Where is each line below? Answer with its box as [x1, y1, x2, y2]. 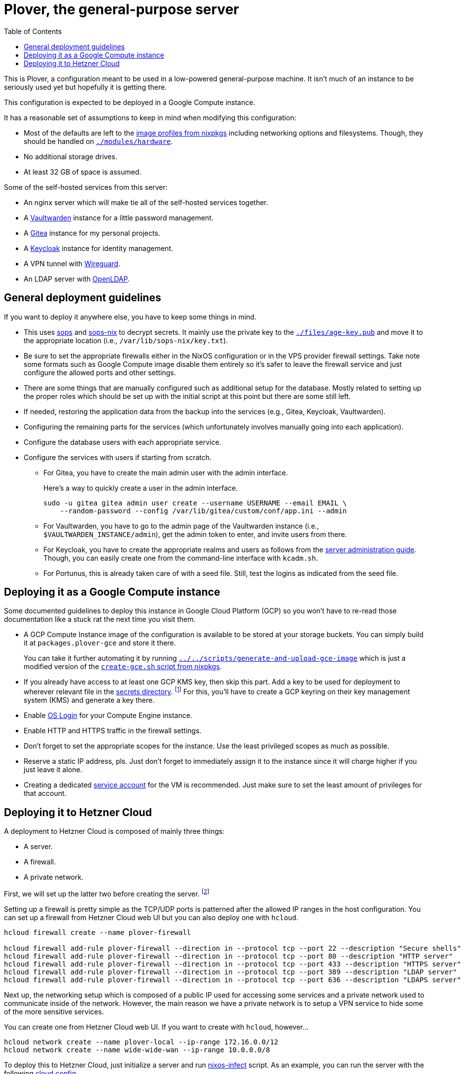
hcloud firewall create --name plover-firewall [4, 928, 191, 936]
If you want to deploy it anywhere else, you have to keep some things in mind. [4, 312, 256, 321]
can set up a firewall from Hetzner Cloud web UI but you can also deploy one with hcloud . [4, 913, 298, 922]
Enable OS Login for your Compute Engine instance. [24, 711, 192, 720]
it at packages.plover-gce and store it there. [24, 639, 176, 647]
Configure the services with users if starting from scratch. [24, 453, 212, 462]
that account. [24, 789, 67, 798]
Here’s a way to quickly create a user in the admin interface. [43, 483, 238, 492]
